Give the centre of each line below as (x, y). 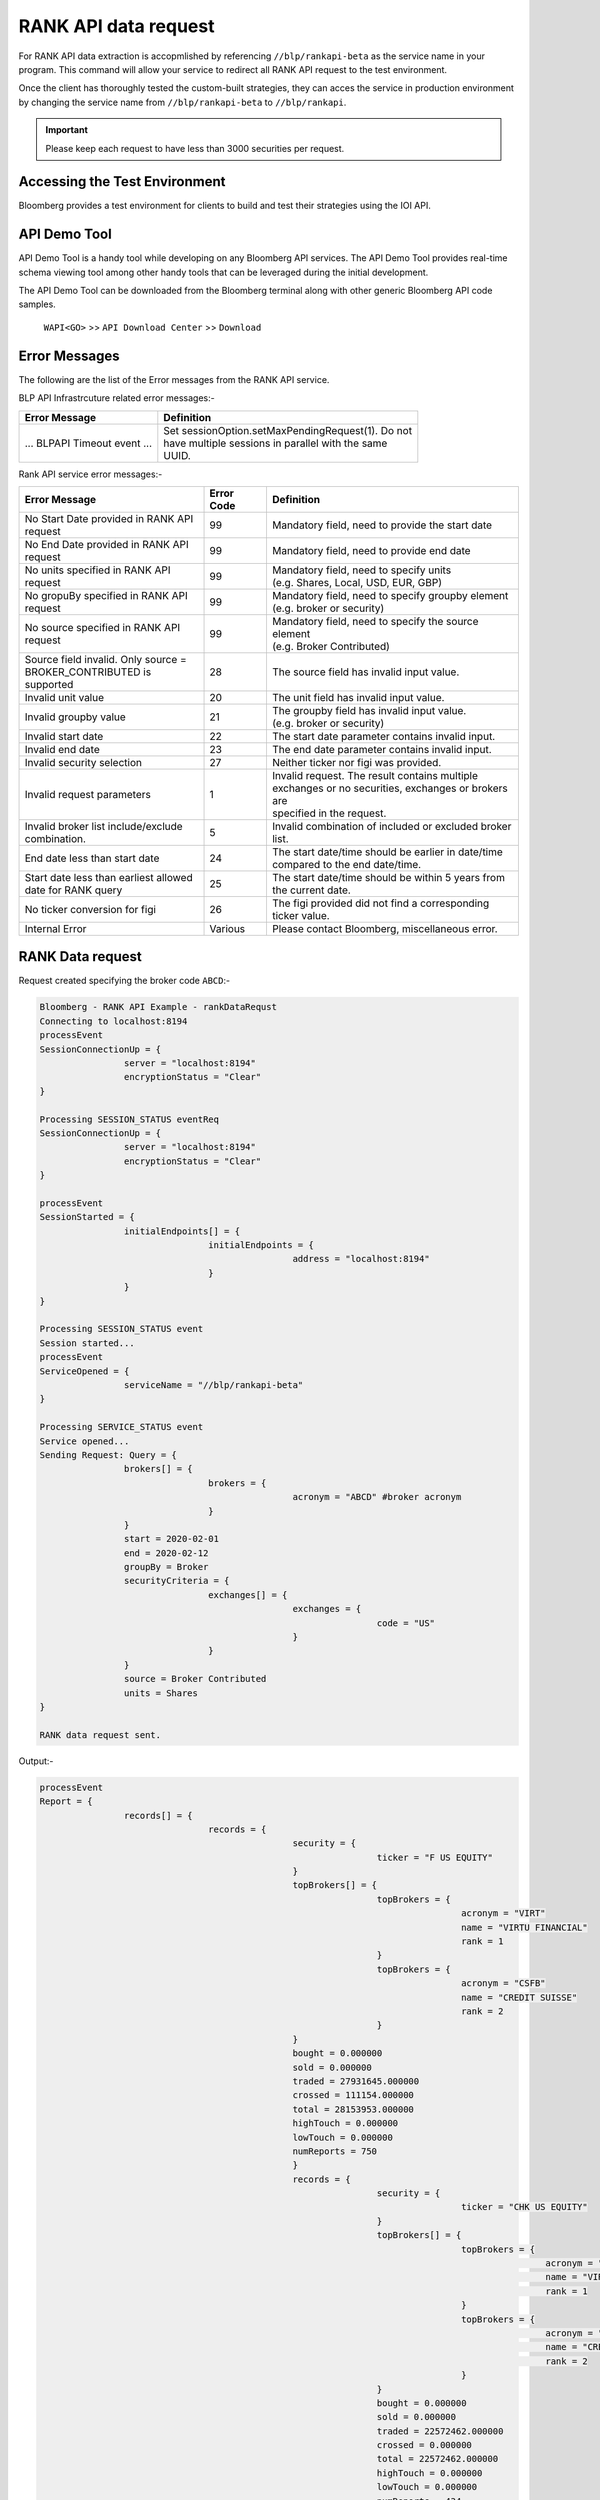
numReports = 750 (335, 2151)
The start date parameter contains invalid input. (383, 736)
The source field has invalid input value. (365, 672)
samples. (37, 304)
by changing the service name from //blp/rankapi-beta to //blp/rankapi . (182, 102)
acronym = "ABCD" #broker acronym (377, 1497)
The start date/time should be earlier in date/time (387, 852)
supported (49, 684)
